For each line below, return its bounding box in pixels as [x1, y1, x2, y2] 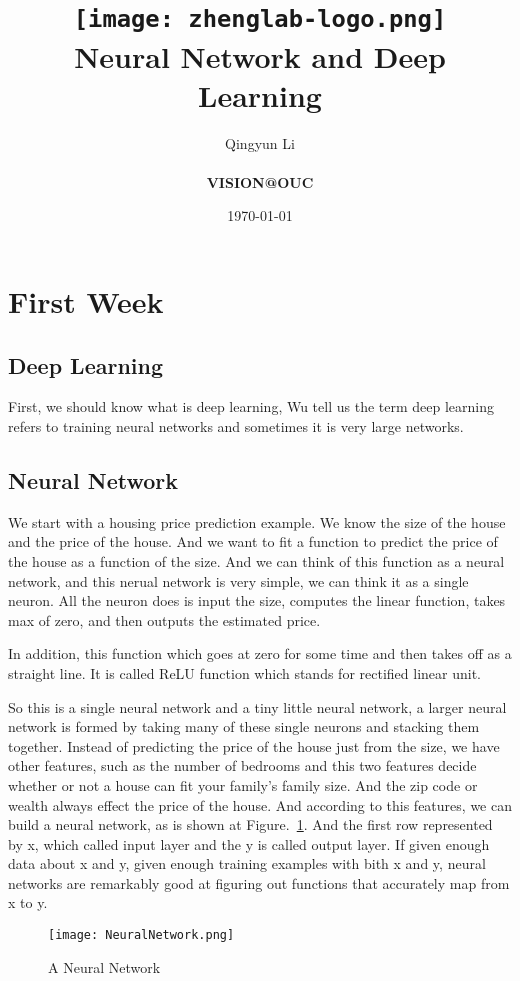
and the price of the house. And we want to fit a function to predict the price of [8, 531, 498, 552]
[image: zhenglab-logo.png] [73, 5, 447, 34]
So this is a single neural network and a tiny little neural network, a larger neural [8, 696, 507, 717]
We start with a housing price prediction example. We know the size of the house [8, 511, 506, 532]
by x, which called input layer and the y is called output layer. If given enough [8, 833, 490, 854]
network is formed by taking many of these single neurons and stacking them [8, 716, 480, 737]
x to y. [8, 892, 48, 913]
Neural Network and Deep [74, 35, 446, 76]
